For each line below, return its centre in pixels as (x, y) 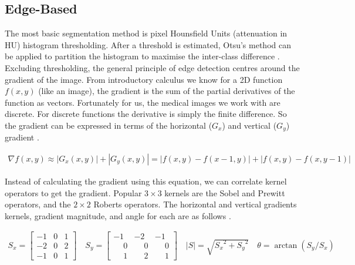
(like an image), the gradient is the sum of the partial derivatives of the (167, 91)
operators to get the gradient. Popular (73, 192)
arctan (286, 245)
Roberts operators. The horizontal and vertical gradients (195, 204)
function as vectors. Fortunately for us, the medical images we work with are (143, 102)
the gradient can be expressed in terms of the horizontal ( (109, 125)
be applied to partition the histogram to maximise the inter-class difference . (142, 56)
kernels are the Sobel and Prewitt (225, 192)
